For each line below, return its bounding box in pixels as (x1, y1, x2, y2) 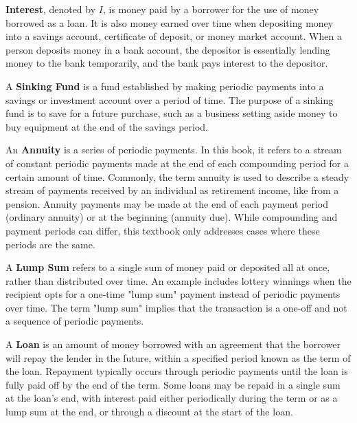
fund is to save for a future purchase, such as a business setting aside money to (5, 106, 338, 120)
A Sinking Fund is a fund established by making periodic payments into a (5, 78, 324, 93)
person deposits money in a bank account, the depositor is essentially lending (5, 42, 330, 56)
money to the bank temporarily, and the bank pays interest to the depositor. (5, 56, 328, 70)
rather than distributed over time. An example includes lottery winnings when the (5, 273, 352, 288)
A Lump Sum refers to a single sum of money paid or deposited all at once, (5, 260, 330, 274)
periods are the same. (5, 237, 95, 251)
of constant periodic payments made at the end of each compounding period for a (5, 155, 349, 170)
